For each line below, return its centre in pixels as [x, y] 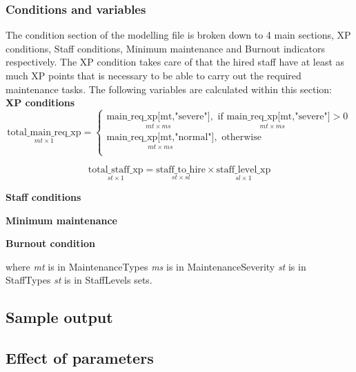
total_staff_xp [116, 169]
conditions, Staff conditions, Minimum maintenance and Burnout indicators [165, 48]
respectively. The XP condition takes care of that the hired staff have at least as [175, 62]
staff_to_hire [181, 169]
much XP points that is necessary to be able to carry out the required [154, 75]
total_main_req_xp [44, 132]
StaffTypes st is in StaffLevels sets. [79, 280]
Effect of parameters [80, 358]
